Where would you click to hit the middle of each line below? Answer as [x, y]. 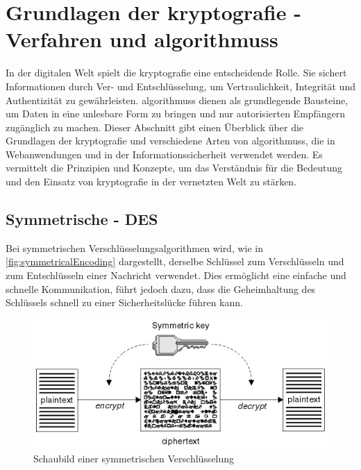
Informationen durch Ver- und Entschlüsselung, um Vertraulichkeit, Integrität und [180, 86]
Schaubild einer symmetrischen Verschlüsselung [134, 458]
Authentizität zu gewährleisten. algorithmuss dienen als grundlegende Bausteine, [177, 100]
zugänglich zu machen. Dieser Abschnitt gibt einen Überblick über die [155, 127]
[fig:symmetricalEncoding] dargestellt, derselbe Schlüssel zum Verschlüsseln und [175, 261]
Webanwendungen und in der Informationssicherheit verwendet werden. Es [164, 154]
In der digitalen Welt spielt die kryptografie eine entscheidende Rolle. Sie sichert [176, 73]
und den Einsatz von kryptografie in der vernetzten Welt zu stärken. [151, 182]
